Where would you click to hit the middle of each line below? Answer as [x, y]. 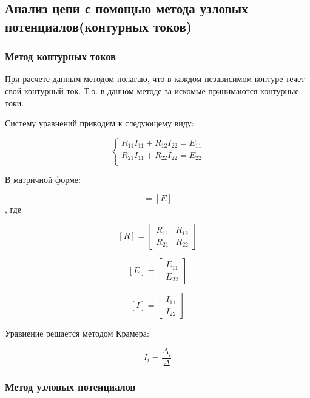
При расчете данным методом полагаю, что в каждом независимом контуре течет [155, 79]
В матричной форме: [43, 180]
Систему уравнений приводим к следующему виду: [99, 123]
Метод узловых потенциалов [70, 387]
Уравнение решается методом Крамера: [77, 333]
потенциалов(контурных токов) [99, 26]
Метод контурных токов [60, 56]
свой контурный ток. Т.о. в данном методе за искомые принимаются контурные [152, 90]
